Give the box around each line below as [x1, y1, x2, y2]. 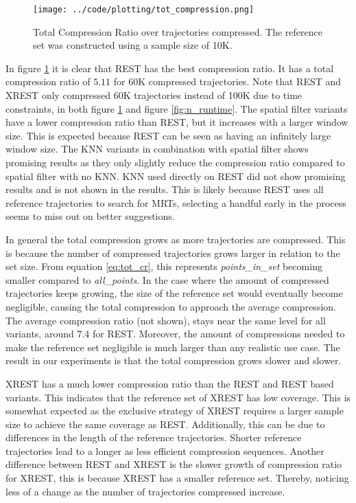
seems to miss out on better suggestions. [5, 209, 175, 223]
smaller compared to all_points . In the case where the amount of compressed [5, 272, 329, 287]
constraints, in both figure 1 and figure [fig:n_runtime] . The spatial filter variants [5, 101, 348, 115]
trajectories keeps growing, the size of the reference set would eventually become [5, 286, 343, 300]
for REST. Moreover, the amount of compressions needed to [92, 326, 345, 341]
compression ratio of [5, 74, 91, 89]
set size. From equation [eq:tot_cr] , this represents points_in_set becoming [5, 259, 322, 273]
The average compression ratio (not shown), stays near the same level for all [5, 313, 326, 327]
